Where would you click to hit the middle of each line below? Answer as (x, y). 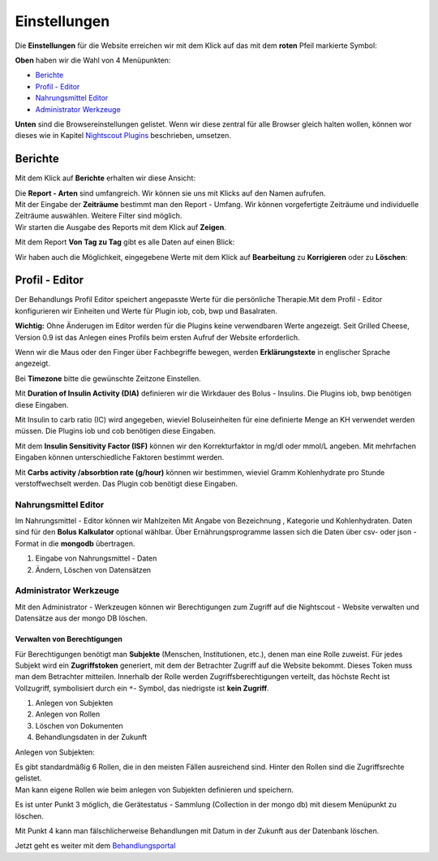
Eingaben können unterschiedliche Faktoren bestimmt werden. (120, 457)
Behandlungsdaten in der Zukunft (91, 737)
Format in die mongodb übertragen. (75, 543)
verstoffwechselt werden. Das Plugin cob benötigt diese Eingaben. (127, 483)
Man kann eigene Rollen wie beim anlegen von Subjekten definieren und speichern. (155, 790)
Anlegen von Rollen (68, 714)
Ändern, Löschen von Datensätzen (93, 569)
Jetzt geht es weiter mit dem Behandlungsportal (95, 846)
